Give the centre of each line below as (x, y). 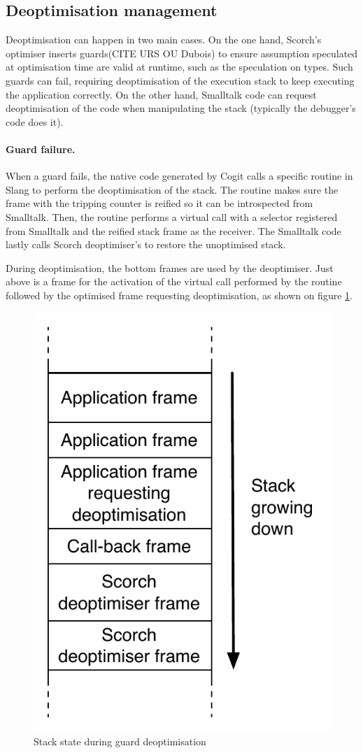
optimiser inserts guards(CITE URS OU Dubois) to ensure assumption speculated (182, 53)
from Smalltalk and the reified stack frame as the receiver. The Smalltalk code (173, 230)
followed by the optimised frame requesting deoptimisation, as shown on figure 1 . (179, 295)
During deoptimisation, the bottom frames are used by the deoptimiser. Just (170, 267)
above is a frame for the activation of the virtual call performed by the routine (174, 281)
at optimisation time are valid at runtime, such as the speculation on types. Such (179, 67)
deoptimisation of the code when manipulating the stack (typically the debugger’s (181, 108)
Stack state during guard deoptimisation (120, 741)
